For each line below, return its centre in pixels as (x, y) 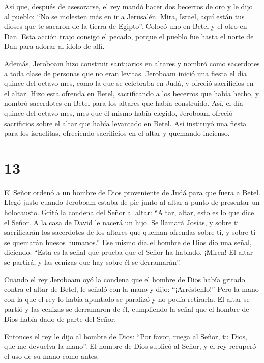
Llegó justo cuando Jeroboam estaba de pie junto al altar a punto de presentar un (132, 202)
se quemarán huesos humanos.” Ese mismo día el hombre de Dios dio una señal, (128, 242)
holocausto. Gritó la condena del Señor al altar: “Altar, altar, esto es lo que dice (129, 212)
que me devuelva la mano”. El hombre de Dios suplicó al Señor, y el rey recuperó (130, 346)
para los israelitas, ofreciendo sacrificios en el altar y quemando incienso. (117, 133)
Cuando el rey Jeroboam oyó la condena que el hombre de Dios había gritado (125, 279)
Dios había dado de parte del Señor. (60, 319)
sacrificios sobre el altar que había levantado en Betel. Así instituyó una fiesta (125, 123)
